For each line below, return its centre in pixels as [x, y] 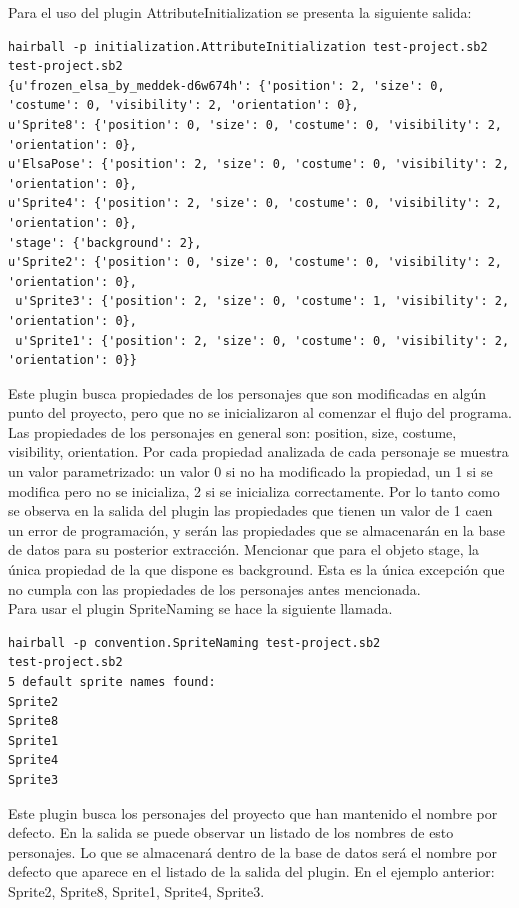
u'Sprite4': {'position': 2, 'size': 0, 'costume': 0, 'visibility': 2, [255, 203]
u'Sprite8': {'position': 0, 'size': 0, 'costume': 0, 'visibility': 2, [255, 124]
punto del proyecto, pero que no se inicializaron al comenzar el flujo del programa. [260, 412]
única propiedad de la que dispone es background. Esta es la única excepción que [256, 569]
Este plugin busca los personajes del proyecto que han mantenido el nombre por [253, 812]
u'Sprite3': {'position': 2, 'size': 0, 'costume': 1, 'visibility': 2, [262, 301]
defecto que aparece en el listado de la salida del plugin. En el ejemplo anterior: [251, 871]
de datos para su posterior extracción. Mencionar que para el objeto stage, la [244, 549]
